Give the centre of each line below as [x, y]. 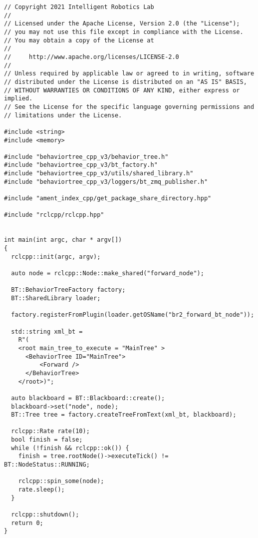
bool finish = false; [47, 440]
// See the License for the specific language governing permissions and [129, 107]
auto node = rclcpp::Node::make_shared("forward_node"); [108, 273]
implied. [18, 99]
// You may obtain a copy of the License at [79, 40]
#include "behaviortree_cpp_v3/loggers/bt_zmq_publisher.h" [106, 182]
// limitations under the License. [63, 115]
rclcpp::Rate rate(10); [50, 431]
